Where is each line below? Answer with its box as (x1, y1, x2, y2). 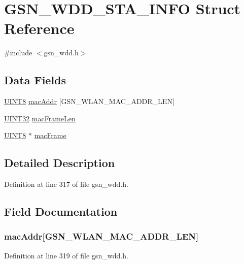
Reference (4, 18, 75, 39)
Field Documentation (4, 204, 118, 219)
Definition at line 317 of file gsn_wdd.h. (4, 179, 128, 189)
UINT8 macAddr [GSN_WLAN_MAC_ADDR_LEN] (4, 96, 175, 107)
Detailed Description (4, 155, 115, 171)
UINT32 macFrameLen (4, 113, 76, 123)
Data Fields (4, 72, 66, 88)
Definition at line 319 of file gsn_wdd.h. (4, 250, 128, 260)
